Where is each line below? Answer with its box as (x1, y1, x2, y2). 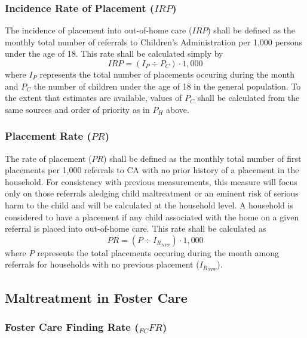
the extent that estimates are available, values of (5, 91, 182, 104)
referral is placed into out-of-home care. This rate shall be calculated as (5, 222, 266, 235)
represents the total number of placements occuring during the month (39, 68, 295, 80)
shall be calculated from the (197, 91, 300, 104)
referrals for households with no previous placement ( (5, 258, 199, 271)
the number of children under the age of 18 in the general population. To (33, 79, 301, 92)
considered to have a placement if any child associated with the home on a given (5, 210, 299, 223)
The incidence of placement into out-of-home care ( (5, 24, 192, 36)
